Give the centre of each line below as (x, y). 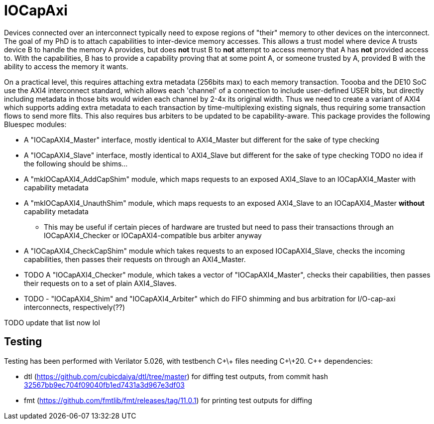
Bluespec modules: (35, 124)
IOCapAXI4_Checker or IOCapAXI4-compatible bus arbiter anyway (153, 235)
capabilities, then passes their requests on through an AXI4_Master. (135, 259)
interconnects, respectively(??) (75, 307)
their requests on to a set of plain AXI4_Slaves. (100, 283)
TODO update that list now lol (52, 322)
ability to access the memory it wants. (66, 66)
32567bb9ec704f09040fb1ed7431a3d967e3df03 (104, 385)
